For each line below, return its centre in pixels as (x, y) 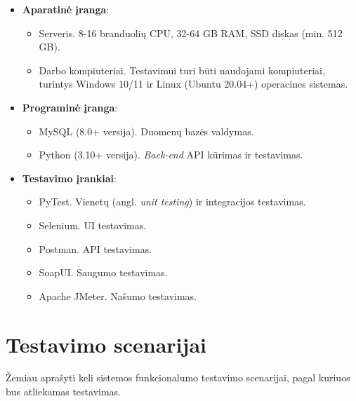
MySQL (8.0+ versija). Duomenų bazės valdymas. (146, 131)
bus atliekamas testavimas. (64, 392)
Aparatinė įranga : (66, 9)
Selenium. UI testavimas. (93, 225)
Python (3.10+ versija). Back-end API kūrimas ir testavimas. (171, 155)
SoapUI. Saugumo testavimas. (103, 272)
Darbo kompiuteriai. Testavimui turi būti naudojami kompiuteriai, (182, 70)
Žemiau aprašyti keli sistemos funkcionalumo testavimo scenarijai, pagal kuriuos (178, 378)
